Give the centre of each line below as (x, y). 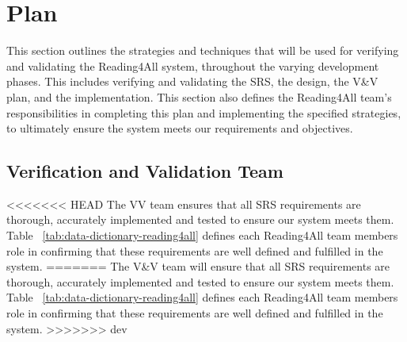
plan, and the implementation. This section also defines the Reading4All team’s (199, 96)
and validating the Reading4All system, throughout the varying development (193, 65)
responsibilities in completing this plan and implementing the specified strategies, (204, 112)
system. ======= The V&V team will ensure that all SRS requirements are (198, 266)
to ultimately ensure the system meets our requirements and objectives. (180, 128)
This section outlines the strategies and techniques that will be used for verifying (203, 50)
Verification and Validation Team (145, 171)
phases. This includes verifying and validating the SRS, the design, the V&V (192, 81)
